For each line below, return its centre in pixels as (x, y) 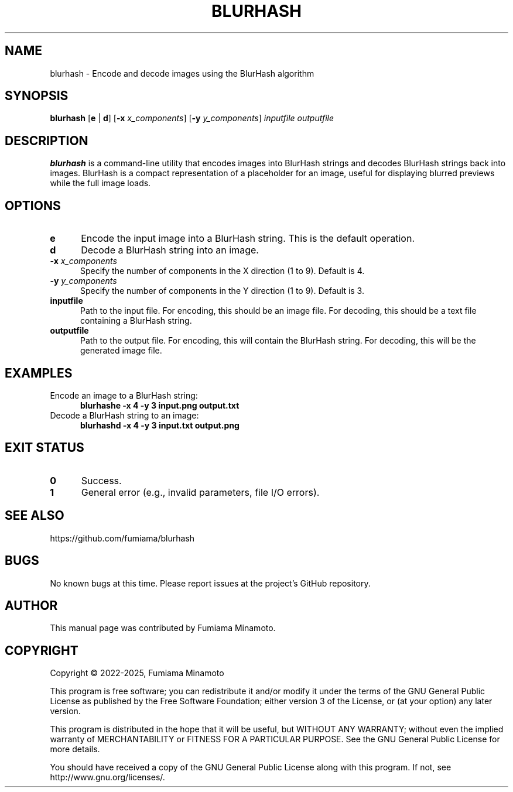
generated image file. (121, 351)
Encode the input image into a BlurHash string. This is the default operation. (248, 239)
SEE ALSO (35, 516)
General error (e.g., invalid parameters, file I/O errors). (200, 492)
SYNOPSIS (37, 96)
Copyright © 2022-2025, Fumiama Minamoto (137, 673)
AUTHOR (31, 605)
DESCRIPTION (47, 140)
